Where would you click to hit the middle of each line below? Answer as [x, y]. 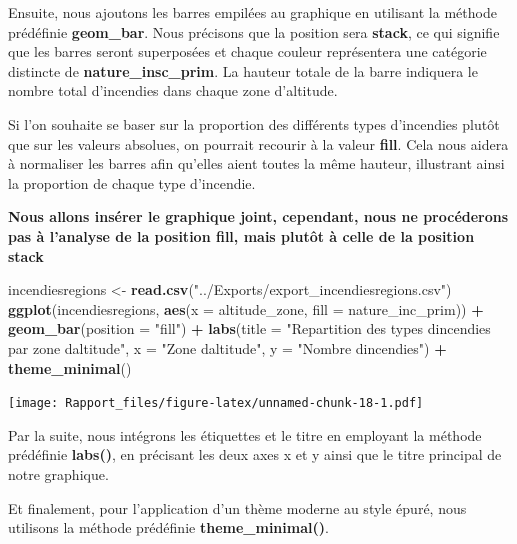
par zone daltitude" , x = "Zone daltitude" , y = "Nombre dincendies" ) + [227, 347]
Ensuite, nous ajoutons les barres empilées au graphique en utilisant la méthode [252, 12]
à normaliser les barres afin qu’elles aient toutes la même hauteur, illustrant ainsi [256, 163]
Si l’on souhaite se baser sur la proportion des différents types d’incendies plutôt [254, 123]
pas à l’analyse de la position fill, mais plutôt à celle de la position [241, 235]
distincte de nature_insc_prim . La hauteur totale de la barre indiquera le [243, 70]
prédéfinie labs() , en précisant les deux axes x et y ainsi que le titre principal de [255, 454]
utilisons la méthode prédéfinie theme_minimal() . [168, 527]
